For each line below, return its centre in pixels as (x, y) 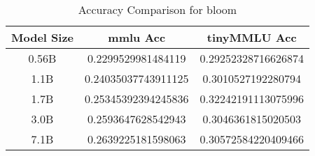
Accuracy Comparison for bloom (157, 9)
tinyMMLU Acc (252, 37)
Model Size (43, 37)
